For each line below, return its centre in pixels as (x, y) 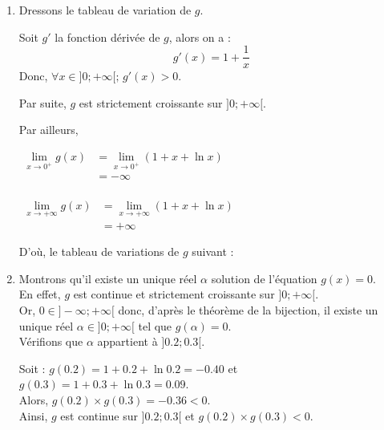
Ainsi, (33, 415)
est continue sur (99, 415)
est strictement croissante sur (151, 102)
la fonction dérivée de (107, 37)
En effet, (40, 294)
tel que (155, 325)
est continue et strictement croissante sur (174, 294)
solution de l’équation (264, 278)
